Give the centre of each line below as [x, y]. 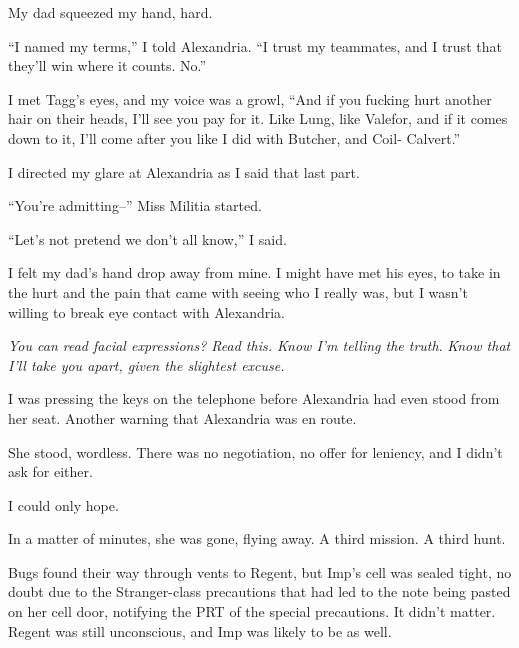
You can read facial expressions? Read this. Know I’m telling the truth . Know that [259, 345]
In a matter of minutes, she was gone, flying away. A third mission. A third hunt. [257, 538]
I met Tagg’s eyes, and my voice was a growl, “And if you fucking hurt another [250, 98]
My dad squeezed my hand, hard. [110, 12]
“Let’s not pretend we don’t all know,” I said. [147, 238]
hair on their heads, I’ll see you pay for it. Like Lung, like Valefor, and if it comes [258, 118]
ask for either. [50, 471]
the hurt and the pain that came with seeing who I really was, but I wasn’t [238, 291]
